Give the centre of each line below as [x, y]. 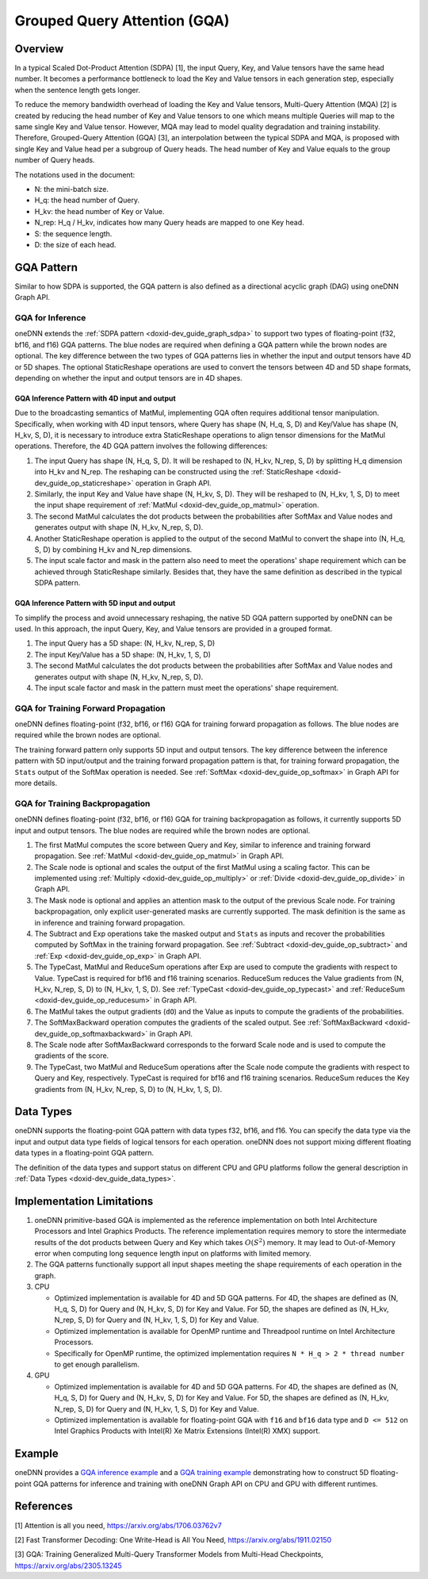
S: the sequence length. [73, 233]
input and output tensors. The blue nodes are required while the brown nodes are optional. [162, 830]
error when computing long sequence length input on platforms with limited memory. [173, 1254]
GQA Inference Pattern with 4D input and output [95, 398]
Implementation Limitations [84, 1201]
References [44, 1506]
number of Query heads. [55, 160]
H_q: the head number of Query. [87, 200]
